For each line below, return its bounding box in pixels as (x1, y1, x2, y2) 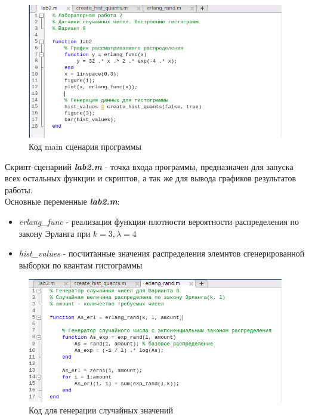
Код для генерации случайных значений (29, 404, 173, 416)
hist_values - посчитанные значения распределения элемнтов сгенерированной (18, 247, 305, 260)
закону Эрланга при (18, 227, 91, 239)
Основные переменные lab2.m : (5, 195, 120, 208)
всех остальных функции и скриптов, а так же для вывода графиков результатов (5, 172, 296, 184)
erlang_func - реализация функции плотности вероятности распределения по (18, 215, 299, 228)
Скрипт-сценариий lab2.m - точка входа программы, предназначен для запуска (5, 160, 293, 172)
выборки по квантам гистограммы (18, 258, 143, 271)
